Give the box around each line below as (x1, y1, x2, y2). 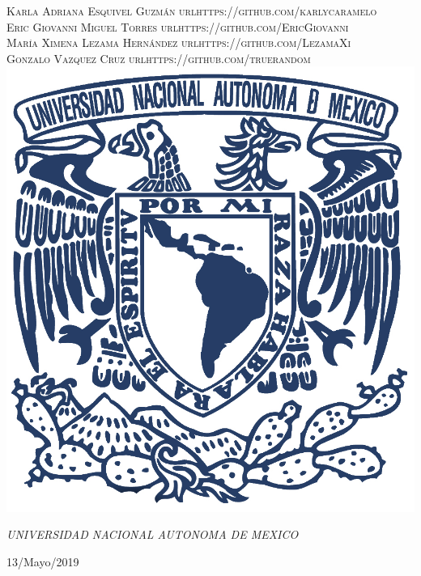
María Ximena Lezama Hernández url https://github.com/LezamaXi (6, 34, 351, 51)
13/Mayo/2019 (6, 553, 79, 570)
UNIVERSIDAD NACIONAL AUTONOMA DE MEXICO (6, 526, 299, 543)
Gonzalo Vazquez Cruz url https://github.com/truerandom (6, 49, 311, 66)
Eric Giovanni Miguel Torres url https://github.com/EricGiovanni (6, 18, 349, 35)
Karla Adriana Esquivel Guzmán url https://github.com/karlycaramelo (6, 2, 377, 19)
